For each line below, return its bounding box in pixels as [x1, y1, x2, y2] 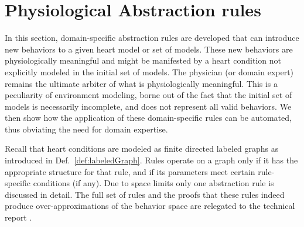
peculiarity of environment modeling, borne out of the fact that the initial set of [5, 89, 292, 101]
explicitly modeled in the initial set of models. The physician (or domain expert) [5, 65, 294, 78]
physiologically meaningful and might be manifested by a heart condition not [5, 54, 281, 67]
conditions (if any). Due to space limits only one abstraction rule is [33, 177, 274, 189]
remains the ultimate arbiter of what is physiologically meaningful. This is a [5, 77, 278, 89]
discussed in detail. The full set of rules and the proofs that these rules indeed [5, 188, 285, 200]
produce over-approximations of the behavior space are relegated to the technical [5, 200, 295, 212]
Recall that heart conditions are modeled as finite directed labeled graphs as [5, 142, 279, 155]
